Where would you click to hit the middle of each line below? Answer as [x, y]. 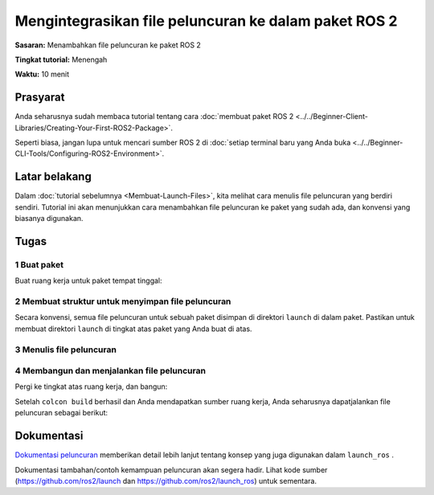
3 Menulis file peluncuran [66, 350]
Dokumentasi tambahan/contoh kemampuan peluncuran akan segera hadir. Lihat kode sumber [171, 469]
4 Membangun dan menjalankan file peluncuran [111, 371]
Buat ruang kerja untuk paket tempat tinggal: [88, 280]
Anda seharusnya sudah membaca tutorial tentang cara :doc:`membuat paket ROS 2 [154, 117]
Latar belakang [53, 177]
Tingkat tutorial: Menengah [61, 59]
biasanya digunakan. [49, 219]
